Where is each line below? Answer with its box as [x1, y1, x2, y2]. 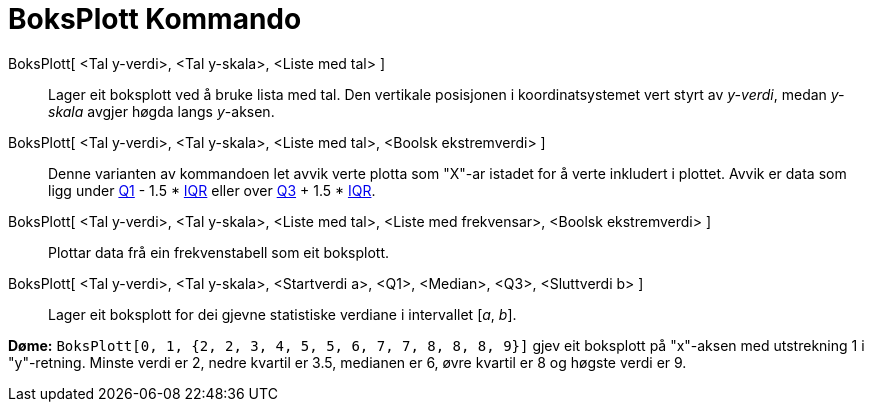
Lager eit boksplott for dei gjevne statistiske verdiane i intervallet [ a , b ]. [48, 305, 517, 323]
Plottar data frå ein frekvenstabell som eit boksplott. [48, 243, 390, 261]
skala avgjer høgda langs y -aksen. [48, 102, 275, 120]
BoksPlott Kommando [8, 2, 302, 36]
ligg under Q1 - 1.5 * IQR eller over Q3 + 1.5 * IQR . [48, 181, 376, 199]
